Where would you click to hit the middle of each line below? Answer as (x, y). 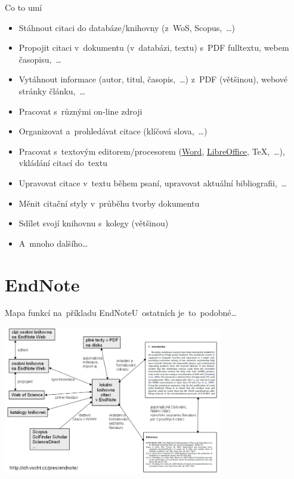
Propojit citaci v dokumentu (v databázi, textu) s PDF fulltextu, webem (154, 47)
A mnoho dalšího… (53, 243)
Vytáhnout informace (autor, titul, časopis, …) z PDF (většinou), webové (153, 79)
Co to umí (24, 7)
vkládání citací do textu (63, 163)
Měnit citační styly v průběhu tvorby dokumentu (109, 203)
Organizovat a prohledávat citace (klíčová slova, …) (113, 131)
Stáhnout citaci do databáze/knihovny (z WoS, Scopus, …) (127, 27)
